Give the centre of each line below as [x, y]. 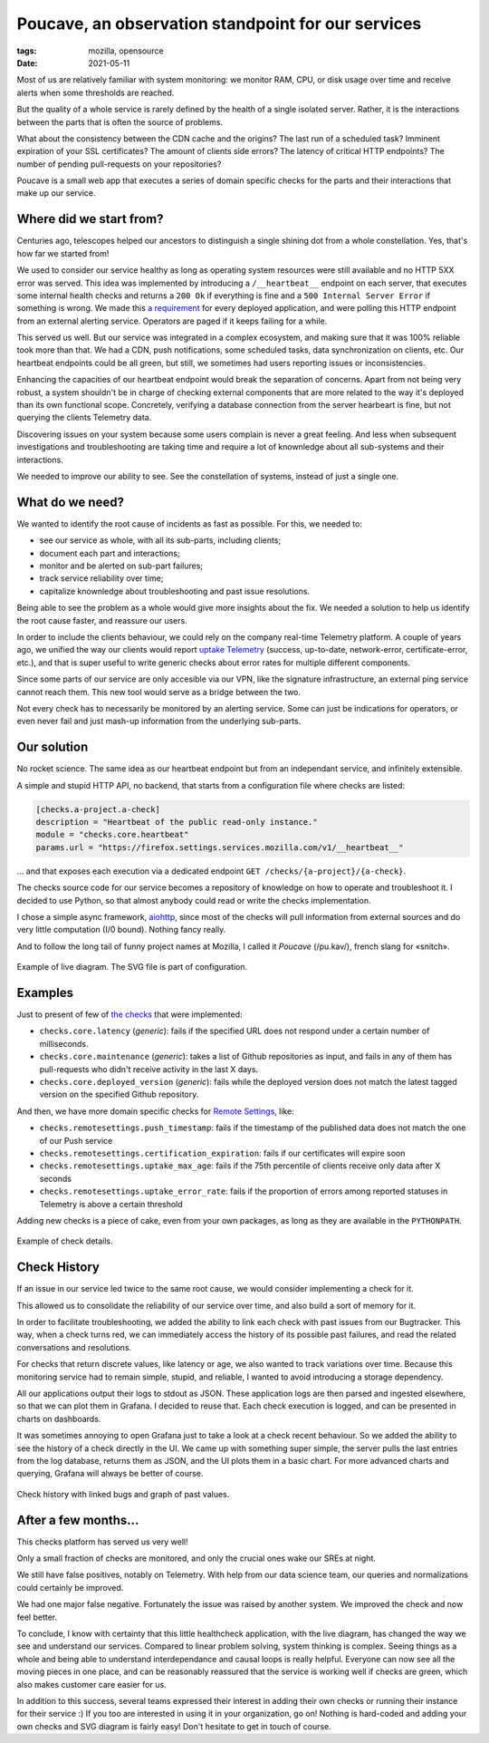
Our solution [53, 747]
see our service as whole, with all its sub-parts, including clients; [160, 540]
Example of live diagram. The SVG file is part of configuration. [132, 967]
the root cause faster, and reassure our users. [102, 620]
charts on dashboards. [59, 1419]
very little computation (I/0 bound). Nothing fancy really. [121, 930]
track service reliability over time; [101, 578]
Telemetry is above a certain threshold [111, 1204]
